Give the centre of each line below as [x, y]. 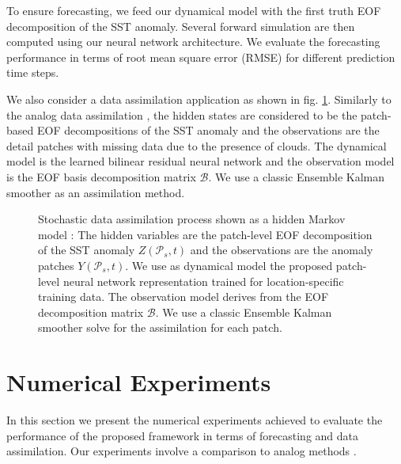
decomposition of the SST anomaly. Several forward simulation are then [181, 26]
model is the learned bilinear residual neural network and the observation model [200, 161]
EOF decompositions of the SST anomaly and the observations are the [208, 130]
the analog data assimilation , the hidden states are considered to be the [182, 114]
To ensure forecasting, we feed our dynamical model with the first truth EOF [194, 10]
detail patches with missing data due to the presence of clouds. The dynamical [197, 145]
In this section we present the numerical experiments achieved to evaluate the [195, 420]
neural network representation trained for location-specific [203, 281]
